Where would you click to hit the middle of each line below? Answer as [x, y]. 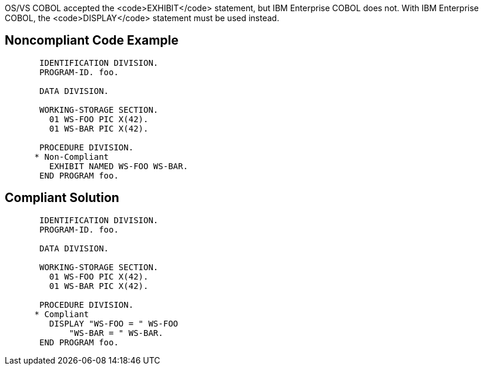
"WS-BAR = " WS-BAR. [116, 333]
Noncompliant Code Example [92, 41]
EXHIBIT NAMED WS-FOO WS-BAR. [118, 166]
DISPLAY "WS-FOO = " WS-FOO [114, 323]
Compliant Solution [62, 198]
